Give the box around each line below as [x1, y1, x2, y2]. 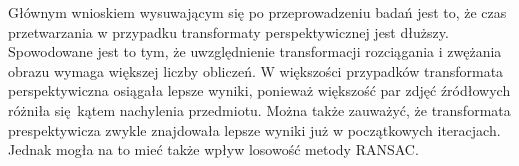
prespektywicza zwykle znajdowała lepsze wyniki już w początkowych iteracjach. [8, 119, 501, 140]
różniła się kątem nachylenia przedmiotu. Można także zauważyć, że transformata [8, 99, 511, 120]
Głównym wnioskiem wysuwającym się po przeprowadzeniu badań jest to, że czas [8, 2, 507, 22]
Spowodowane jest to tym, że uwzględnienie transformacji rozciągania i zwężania [8, 41, 502, 62]
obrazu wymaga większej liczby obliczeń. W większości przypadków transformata [8, 60, 504, 81]
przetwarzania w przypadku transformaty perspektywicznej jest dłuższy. [8, 21, 449, 42]
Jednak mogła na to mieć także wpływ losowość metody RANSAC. [8, 139, 419, 160]
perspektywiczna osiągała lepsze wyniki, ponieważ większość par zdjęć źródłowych [8, 80, 511, 101]
